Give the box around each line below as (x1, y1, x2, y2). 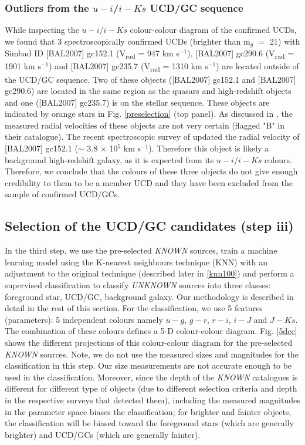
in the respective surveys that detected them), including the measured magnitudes (5, 393, 300, 406)
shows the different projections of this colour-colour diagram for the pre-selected (5, 336, 293, 348)
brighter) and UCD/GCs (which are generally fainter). (5, 428, 201, 440)
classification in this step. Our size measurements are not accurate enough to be (5, 359, 292, 372)
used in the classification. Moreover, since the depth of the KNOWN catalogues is (5, 370, 298, 383)
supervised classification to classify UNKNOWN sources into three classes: (5, 279, 271, 291)
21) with (270, 35, 300, 47)
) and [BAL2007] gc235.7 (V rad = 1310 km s (49, 60, 208, 74)
